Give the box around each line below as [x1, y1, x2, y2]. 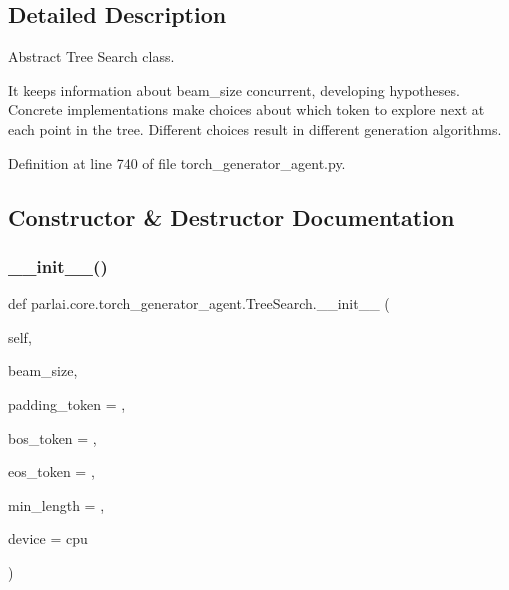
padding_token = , [8, 393, 126, 414]
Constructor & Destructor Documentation [8, 201, 455, 232]
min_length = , [8, 494, 105, 515]
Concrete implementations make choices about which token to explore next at [8, 99, 485, 120]
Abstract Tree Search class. [8, 46, 175, 67]
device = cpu [8, 528, 88, 549]
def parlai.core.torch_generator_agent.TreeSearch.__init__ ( [8, 293, 390, 314]
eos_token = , [8, 461, 95, 482]
